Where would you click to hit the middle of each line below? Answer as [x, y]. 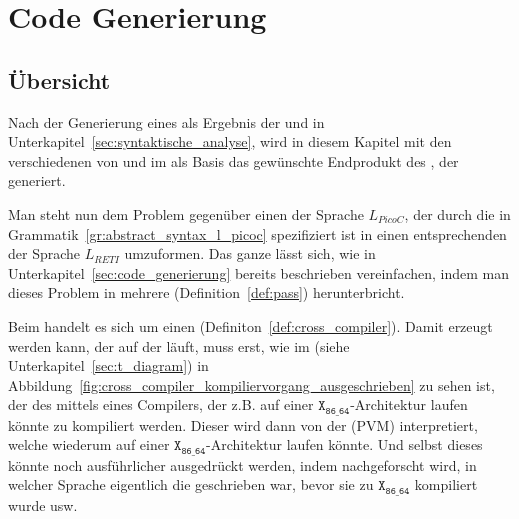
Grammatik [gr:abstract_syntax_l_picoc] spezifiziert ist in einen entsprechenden [257, 233]
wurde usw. [43, 504]
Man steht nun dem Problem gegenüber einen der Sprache [186, 213]
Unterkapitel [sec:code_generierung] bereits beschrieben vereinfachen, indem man [258, 272]
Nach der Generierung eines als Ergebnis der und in [166, 121]
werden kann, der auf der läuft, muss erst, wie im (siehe [179, 345]
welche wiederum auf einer [89, 444]
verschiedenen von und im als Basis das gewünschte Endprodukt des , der [233, 160]
